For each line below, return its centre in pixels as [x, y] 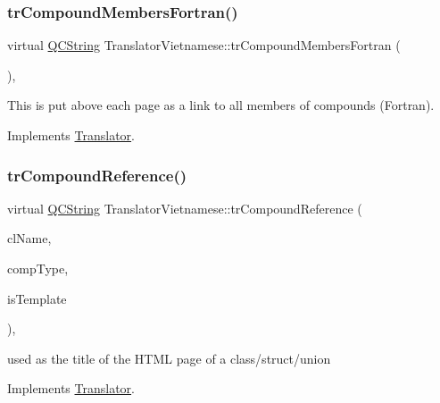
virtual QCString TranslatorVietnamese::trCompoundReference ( [185, 208]
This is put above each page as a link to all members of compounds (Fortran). [221, 105]
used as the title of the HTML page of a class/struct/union [169, 358]
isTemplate [37, 298]
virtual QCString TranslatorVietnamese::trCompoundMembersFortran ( [204, 45]
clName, [29, 238]
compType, [38, 268]
